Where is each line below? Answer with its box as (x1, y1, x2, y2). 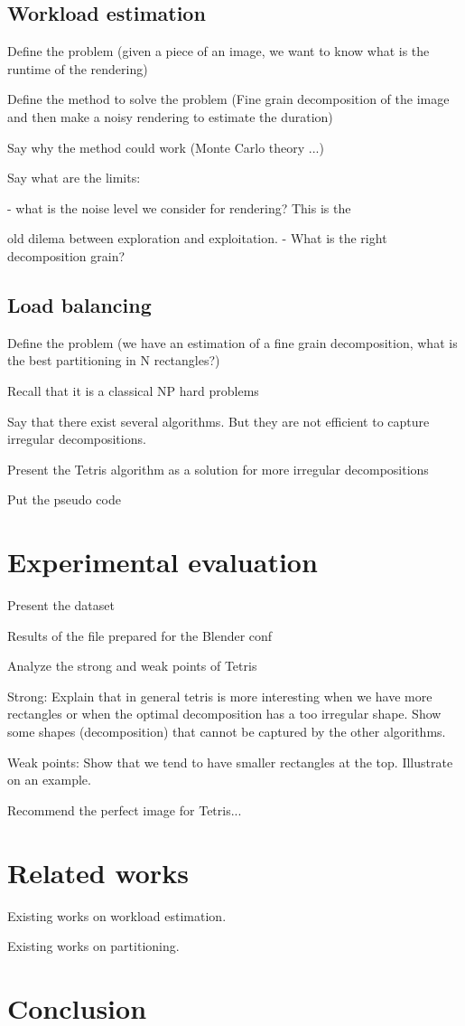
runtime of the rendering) (7, 59, 148, 78)
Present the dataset (7, 596, 115, 615)
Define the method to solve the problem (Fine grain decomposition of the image (7, 89, 450, 108)
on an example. (7, 770, 91, 789)
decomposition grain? (7, 246, 126, 265)
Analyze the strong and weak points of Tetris (7, 656, 257, 675)
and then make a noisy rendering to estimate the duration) (7, 107, 333, 126)
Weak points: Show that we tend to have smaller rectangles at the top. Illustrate (7, 752, 453, 771)
